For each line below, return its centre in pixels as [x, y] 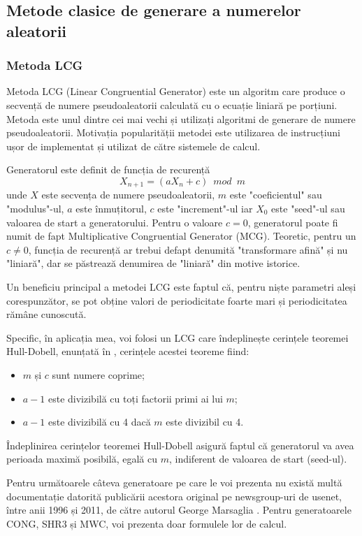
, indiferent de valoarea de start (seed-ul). [258, 459]
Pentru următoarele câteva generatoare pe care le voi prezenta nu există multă [174, 482]
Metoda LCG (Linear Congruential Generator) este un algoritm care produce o [176, 91]
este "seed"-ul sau [308, 208]
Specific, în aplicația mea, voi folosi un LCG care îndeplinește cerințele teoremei [178, 337]
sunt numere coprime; [98, 374]
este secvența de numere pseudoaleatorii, [128, 195]
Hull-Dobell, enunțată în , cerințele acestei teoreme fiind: [128, 351]
